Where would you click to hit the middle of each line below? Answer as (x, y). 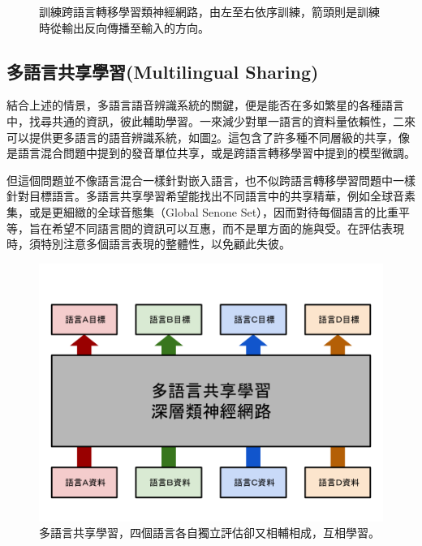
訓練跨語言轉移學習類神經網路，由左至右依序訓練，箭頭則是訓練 (209, 11)
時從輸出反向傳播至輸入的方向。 (124, 27)
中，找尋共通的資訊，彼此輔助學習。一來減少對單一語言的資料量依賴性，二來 (211, 120)
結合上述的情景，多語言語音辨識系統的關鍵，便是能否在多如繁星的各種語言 (205, 105)
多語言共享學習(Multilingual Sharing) (163, 71)
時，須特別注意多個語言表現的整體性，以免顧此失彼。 (149, 244)
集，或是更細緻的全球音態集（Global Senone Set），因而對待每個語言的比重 (203, 211)
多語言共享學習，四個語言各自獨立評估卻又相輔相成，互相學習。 (209, 533)
